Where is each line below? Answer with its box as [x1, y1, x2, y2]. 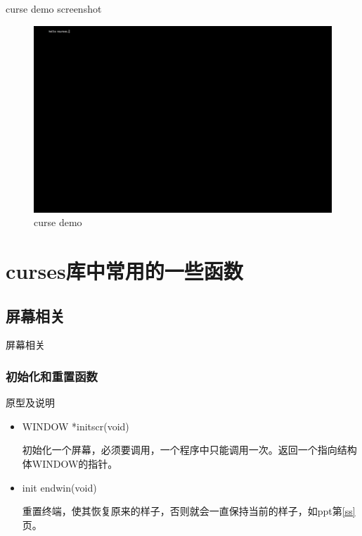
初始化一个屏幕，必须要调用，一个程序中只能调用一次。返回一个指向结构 [22, 442, 357, 457]
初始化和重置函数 [6, 367, 98, 385]
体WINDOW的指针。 [22, 456, 118, 470]
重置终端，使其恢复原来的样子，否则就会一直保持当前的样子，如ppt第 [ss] [22, 504, 356, 518]
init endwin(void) [22, 480, 97, 494]
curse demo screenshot [6, 1, 102, 15]
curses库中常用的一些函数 [6, 256, 243, 285]
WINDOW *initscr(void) [22, 418, 129, 433]
